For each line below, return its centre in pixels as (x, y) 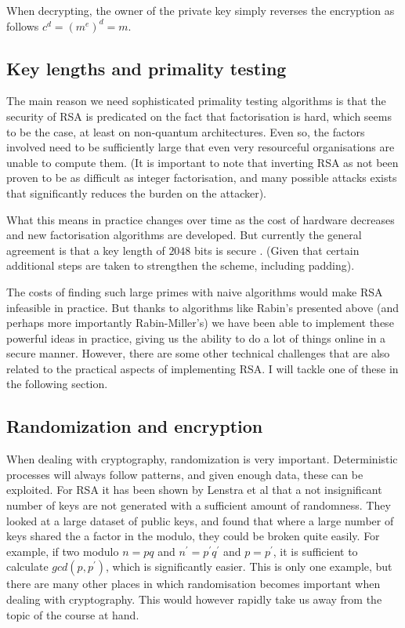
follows (23, 25)
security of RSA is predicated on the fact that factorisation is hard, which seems (199, 116)
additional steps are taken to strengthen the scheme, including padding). (181, 265)
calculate (27, 566)
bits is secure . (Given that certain (277, 250)
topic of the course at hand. (73, 614)
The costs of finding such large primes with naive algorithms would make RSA (195, 291)
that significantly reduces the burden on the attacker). (137, 192)
